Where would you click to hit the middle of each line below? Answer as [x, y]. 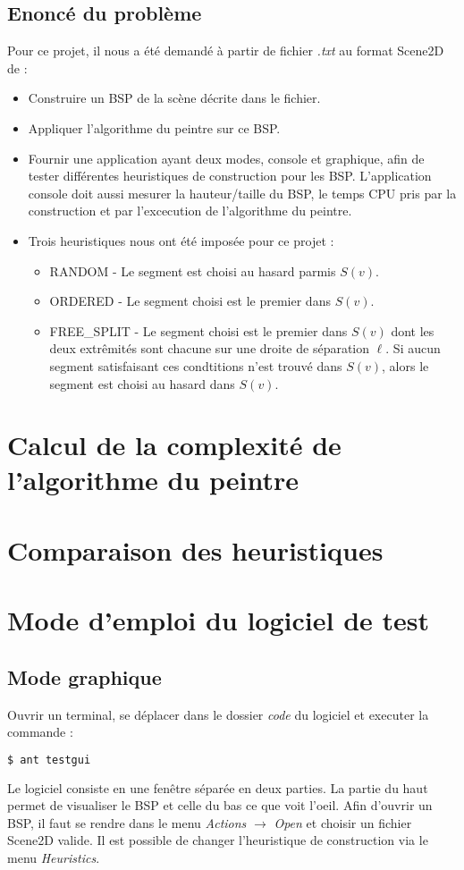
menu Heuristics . [54, 858]
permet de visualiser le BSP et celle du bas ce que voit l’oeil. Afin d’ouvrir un [220, 805]
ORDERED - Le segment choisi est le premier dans [190, 301]
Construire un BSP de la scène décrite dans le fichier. [174, 98]
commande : [40, 732]
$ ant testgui [49, 760]
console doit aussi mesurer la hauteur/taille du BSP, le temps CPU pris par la [242, 193]
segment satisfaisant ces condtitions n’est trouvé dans [196, 365]
